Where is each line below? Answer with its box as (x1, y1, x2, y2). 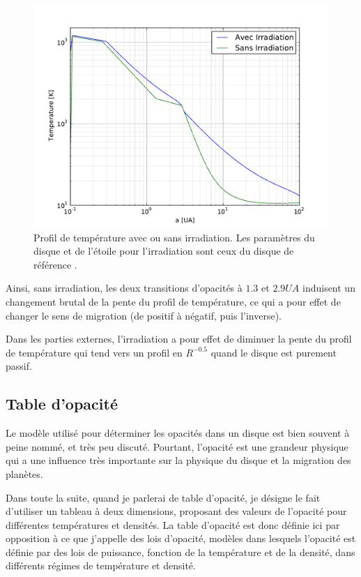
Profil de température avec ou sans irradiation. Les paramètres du (33, 230, 315, 244)
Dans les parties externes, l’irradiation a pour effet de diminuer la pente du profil (6, 331, 352, 346)
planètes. (6, 466, 43, 481)
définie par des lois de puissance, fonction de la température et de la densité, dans (6, 544, 355, 559)
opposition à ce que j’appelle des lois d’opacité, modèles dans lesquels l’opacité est (6, 531, 356, 546)
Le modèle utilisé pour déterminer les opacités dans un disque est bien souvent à (6, 426, 350, 440)
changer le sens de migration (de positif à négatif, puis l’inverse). (6, 308, 282, 322)
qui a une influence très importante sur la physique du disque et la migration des (6, 453, 351, 467)
